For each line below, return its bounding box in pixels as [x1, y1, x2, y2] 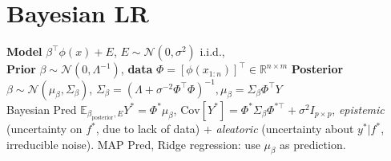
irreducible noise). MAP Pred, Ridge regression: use [6, 135, 260, 152]
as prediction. [279, 135, 346, 152]
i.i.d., [200, 43, 225, 60]
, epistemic [332, 100, 385, 117]
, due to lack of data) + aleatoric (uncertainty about [95, 120, 354, 137]
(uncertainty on [6, 120, 83, 137]
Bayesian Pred [6, 100, 77, 117]
